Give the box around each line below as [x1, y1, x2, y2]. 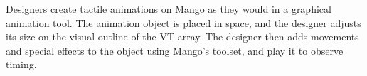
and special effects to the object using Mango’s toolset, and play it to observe [6, 43, 344, 58]
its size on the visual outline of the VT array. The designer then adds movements [6, 29, 359, 44]
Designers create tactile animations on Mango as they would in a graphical [6, 1, 331, 16]
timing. [6, 57, 37, 72]
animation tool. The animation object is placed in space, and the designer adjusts [6, 15, 361, 30]
